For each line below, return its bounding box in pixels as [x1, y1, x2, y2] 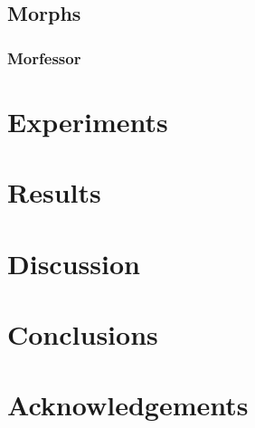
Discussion [7, 244, 140, 281]
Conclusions [7, 315, 158, 352]
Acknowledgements [7, 386, 249, 423]
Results [7, 174, 101, 211]
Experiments [7, 102, 168, 139]
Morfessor [7, 46, 81, 69]
